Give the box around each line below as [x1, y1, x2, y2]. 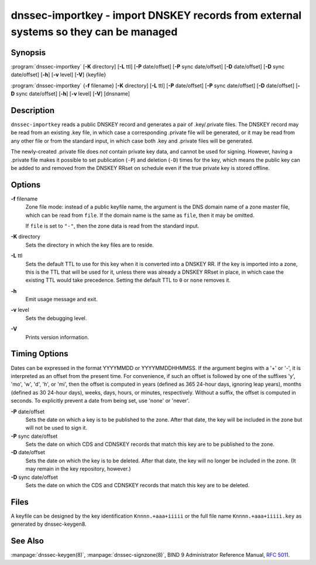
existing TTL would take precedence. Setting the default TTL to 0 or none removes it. [25, 277, 231, 284]
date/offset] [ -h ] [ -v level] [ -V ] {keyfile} [11, 71, 107, 79]
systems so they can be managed [11, 25, 178, 38]
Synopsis [11, 47, 46, 57]
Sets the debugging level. [25, 314, 87, 322]
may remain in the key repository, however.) [25, 465, 131, 472]
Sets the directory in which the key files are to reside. [25, 241, 154, 249]
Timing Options [11, 349, 68, 359]
